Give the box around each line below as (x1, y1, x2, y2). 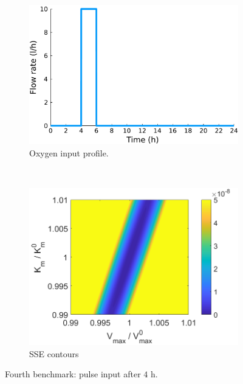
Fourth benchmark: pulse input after (5, 368, 141, 380)
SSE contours (29, 347, 79, 360)
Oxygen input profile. (29, 147, 109, 159)
